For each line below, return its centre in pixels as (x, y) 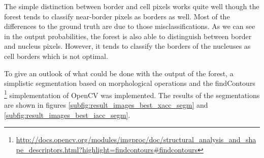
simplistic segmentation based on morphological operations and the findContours (130, 83)
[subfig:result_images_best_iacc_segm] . (67, 115)
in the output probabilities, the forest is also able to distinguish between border (128, 36)
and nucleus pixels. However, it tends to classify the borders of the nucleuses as (127, 46)
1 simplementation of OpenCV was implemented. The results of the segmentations (132, 94)
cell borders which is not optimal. (56, 56)
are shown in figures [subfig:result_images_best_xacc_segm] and (106, 105)
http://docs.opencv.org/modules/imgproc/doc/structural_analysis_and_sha (136, 139)
